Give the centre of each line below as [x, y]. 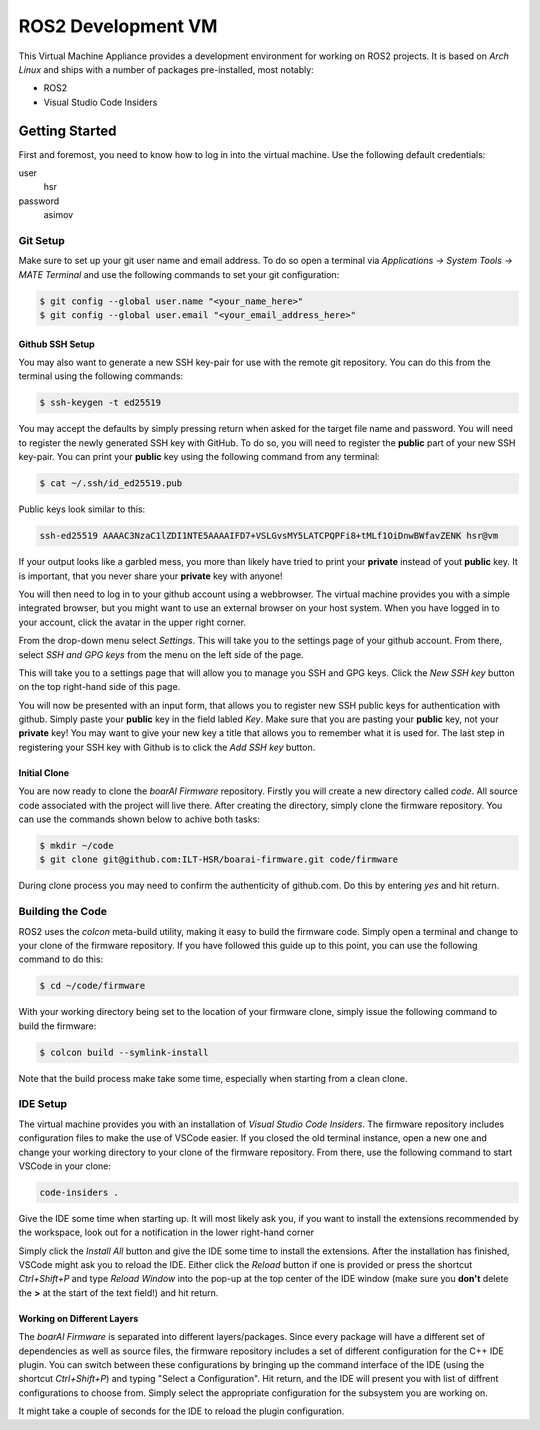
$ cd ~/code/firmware [92, 986]
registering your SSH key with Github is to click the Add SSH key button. [167, 747]
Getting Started [67, 130]
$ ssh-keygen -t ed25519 [100, 403]
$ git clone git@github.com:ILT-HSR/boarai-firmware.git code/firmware [219, 859]
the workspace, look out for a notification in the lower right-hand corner [166, 1232]
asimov [58, 215]
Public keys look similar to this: [82, 509]
